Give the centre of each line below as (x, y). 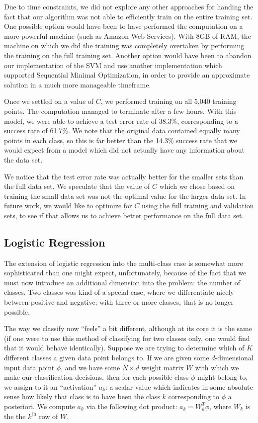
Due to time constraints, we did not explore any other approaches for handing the (129, 6)
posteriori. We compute (40, 406)
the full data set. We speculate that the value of (77, 186)
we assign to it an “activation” (50, 386)
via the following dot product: (132, 406)
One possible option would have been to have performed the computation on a (124, 26)
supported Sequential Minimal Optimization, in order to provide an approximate (127, 75)
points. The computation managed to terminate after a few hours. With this (120, 111)
